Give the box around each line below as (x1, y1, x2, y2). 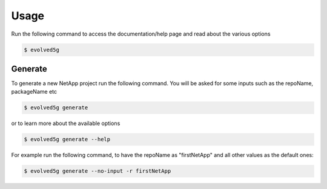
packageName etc (11, 88, 58, 95)
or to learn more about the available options (11, 120, 121, 127)
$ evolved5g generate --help (24, 136, 111, 143)
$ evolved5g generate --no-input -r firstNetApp (24, 168, 171, 175)
